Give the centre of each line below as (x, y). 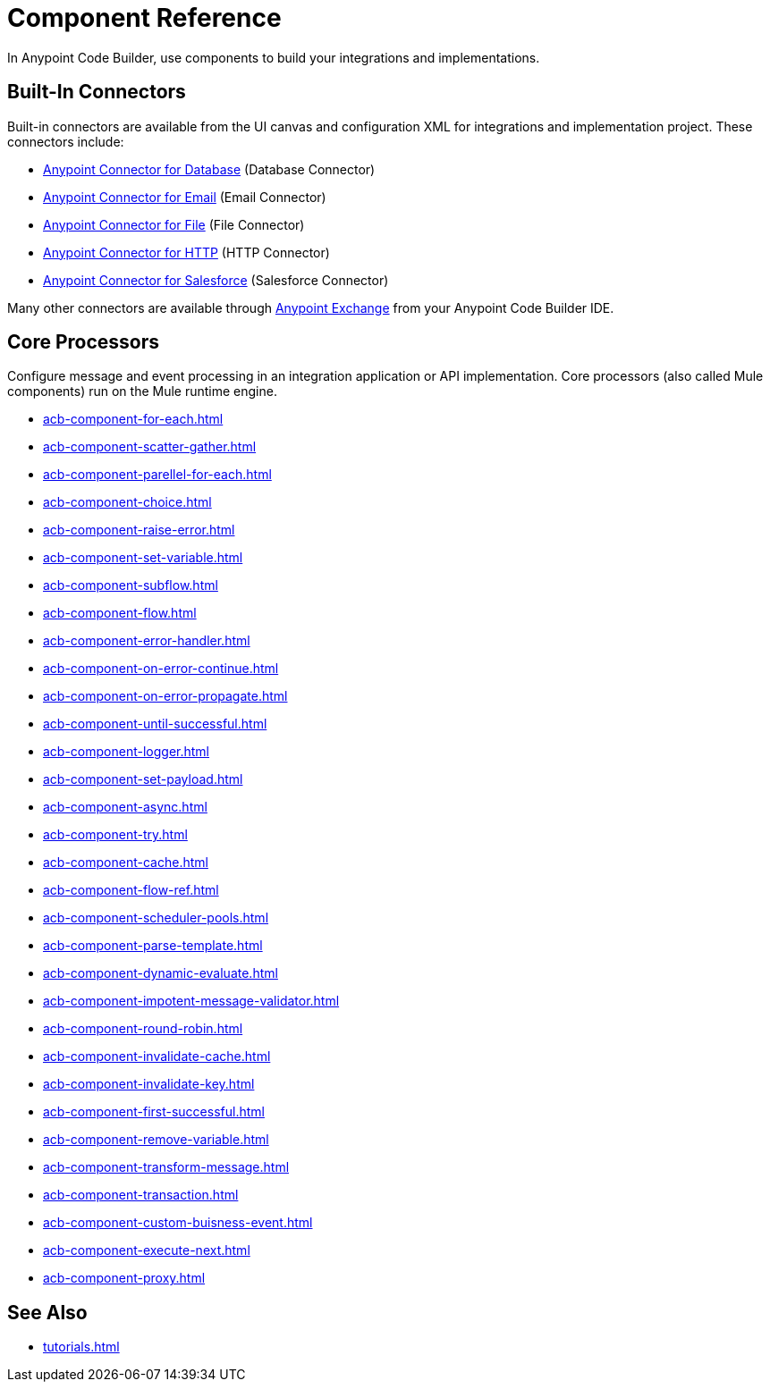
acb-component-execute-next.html (147, 1250)
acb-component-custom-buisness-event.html (178, 1223)
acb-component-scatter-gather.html (150, 447)
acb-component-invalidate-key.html (149, 1084)
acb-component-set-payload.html (143, 779)
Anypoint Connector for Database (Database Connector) (209, 169)
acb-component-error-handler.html (147, 641)
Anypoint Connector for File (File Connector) (174, 224)
